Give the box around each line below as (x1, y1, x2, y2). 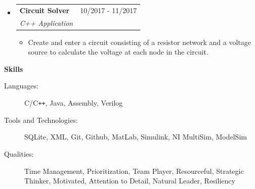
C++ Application (19, 17, 73, 28)
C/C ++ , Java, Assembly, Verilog (24, 98, 123, 108)
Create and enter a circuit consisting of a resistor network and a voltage (28, 36, 251, 47)
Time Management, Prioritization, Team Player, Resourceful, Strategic (24, 165, 244, 176)
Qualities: (4, 148, 34, 159)
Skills (4, 63, 23, 74)
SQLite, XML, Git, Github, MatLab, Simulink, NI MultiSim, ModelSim (24, 131, 247, 142)
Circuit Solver (19, 5, 70, 15)
